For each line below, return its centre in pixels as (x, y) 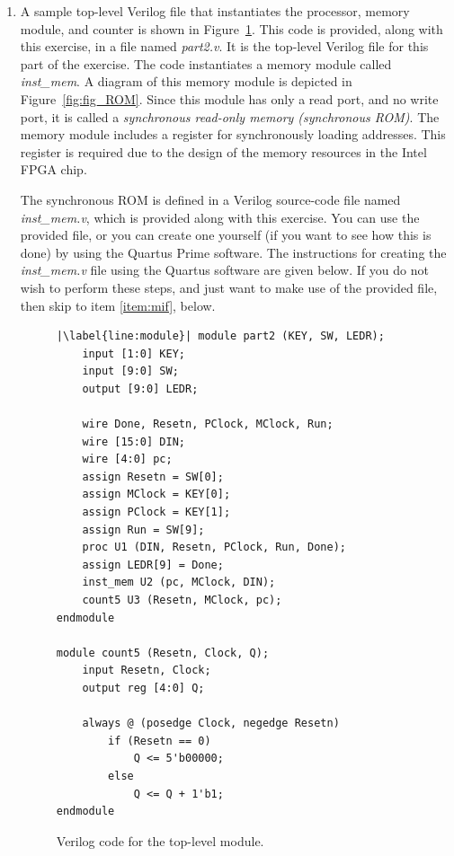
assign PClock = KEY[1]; (156, 512)
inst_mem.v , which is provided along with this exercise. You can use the (220, 217)
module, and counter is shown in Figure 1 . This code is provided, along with (231, 28)
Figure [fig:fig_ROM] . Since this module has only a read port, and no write (229, 98)
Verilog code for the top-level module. (160, 840)
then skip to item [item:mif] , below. (118, 305)
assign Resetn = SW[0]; (153, 477)
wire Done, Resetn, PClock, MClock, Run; (208, 424)
